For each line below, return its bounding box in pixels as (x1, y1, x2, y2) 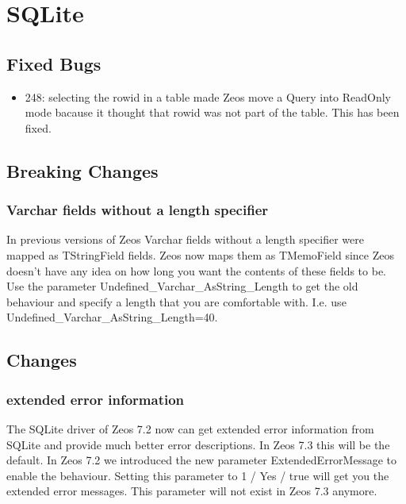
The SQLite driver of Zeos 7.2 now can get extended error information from (6, 420, 374, 437)
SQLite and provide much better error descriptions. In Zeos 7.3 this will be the (6, 436, 390, 452)
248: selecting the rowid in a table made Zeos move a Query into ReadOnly (25, 88, 392, 105)
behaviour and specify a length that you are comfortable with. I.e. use (6, 293, 347, 310)
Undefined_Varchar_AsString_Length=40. (6, 309, 218, 325)
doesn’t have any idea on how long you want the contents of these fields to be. (6, 262, 386, 279)
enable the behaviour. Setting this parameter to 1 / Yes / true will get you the (6, 467, 389, 483)
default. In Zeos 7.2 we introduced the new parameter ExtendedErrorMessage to (6, 452, 397, 468)
